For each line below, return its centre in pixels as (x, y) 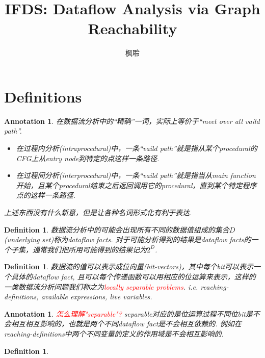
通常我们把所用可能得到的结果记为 (89, 249)
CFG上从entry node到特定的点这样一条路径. (88, 158)
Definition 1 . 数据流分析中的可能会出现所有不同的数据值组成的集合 (117, 229)
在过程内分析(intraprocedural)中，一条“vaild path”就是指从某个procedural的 (137, 148)
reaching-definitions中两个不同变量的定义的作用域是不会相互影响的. (114, 333)
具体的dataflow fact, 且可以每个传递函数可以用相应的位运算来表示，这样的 (133, 276)
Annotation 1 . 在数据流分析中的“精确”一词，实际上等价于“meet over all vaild (132, 121)
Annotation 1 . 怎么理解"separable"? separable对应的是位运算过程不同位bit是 (128, 313)
